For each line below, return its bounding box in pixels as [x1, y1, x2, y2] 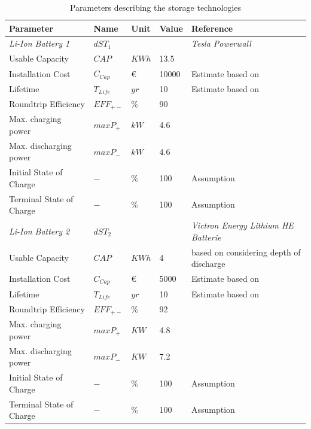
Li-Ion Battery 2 [9, 224, 70, 237]
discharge [191, 257, 225, 270]
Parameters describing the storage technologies [69, 1, 242, 13]
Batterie [191, 230, 221, 243]
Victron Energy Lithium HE [191, 219, 294, 232]
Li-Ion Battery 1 [9, 37, 70, 50]
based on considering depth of [191, 245, 301, 258]
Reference [191, 22, 233, 34]
